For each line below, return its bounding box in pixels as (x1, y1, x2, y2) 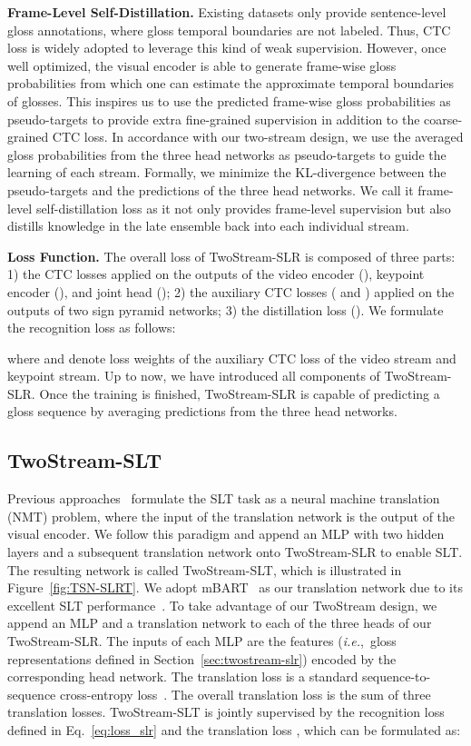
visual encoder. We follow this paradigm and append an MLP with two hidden (7, 524, 445, 543)
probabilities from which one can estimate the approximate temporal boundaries (7, 74, 454, 93)
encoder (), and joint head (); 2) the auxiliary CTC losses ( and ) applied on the (7, 282, 455, 301)
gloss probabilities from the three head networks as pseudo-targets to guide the (7, 144, 446, 164)
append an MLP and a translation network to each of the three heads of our (7, 613, 432, 632)
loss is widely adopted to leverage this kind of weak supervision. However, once (7, 38, 446, 57)
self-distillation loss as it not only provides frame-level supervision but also (35, 198, 451, 217)
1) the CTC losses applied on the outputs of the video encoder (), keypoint (7, 264, 425, 283)
